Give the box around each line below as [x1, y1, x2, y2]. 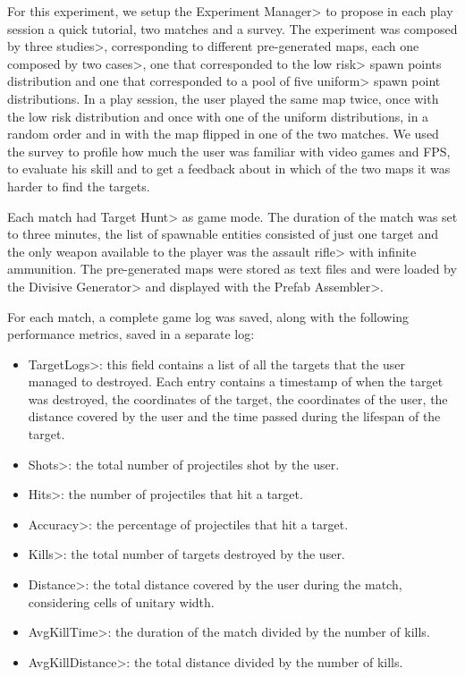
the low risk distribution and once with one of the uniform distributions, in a [7, 106, 429, 125]
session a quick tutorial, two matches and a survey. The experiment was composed [7, 19, 458, 38]
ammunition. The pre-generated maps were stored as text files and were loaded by [7, 259, 457, 278]
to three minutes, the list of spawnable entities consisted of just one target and [7, 224, 439, 243]
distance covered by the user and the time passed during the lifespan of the [28, 407, 441, 426]
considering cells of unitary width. [28, 592, 215, 611]
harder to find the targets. [7, 176, 150, 195]
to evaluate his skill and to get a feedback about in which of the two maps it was [7, 159, 451, 178]
